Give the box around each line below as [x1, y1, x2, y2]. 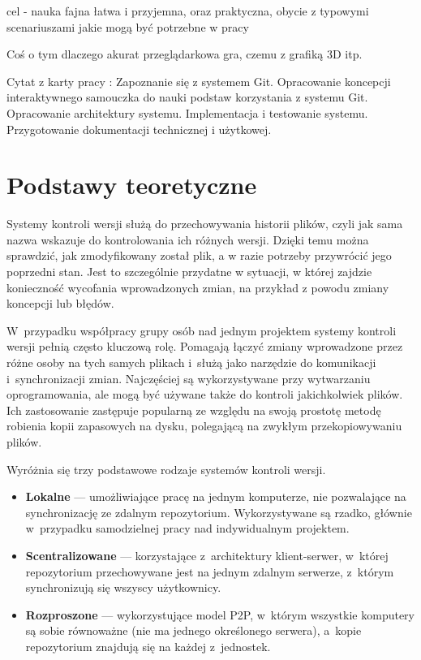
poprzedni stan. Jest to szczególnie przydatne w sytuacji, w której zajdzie [6, 263, 372, 280]
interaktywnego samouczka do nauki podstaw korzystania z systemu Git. [6, 88, 368, 106]
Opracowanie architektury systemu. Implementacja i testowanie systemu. [6, 104, 368, 121]
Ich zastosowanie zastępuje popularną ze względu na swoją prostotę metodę [6, 401, 381, 418]
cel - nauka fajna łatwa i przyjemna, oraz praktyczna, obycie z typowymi [6, 2, 369, 19]
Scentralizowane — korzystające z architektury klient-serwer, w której [25, 546, 389, 563]
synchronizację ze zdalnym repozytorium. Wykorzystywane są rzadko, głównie [25, 503, 412, 520]
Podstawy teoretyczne [6, 168, 257, 201]
